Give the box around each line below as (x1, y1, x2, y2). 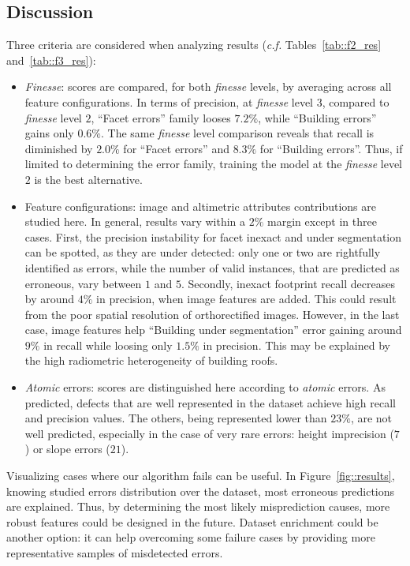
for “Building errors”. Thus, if (259, 140, 403, 156)
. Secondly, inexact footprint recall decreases (181, 275, 395, 291)
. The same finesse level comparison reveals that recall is (100, 125, 375, 141)
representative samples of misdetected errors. (6, 545, 223, 561)
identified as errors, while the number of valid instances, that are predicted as (24, 259, 400, 276)
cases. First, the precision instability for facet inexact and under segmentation (24, 228, 401, 245)
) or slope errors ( (24, 440, 110, 457)
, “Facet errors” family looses (91, 109, 231, 126)
